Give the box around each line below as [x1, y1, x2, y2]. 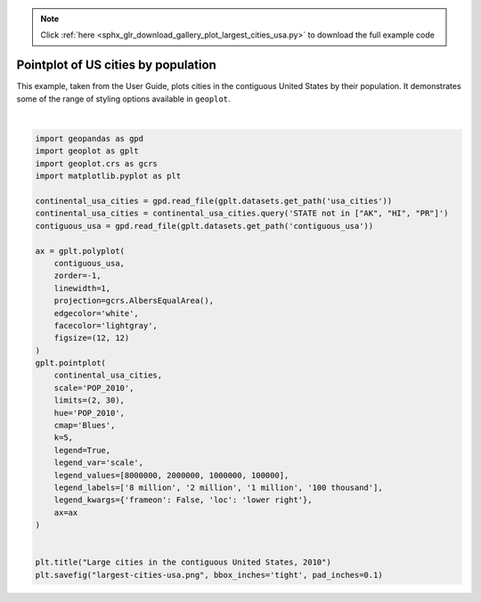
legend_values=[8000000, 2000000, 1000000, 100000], [53, 470, 289, 480]
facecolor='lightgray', [53, 321, 158, 330]
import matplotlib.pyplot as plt [35, 171, 182, 182]
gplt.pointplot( [35, 358, 107, 369]
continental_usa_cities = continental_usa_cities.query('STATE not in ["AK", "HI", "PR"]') [35, 208, 449, 218]
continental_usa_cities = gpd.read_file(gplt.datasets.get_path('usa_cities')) [35, 196, 393, 207]
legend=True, [53, 445, 111, 455]
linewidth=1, [53, 283, 111, 293]
